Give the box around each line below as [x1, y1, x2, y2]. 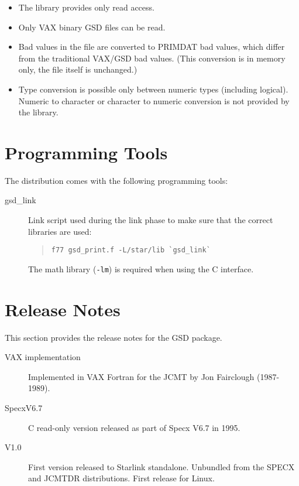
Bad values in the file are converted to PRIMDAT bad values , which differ [18, 40, 285, 53]
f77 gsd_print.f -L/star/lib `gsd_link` [51, 246, 211, 255]
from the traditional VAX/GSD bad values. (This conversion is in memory [18, 52, 286, 64]
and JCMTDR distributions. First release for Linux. [28, 472, 215, 484]
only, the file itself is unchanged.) [18, 63, 138, 76]
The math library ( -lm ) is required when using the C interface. [28, 262, 254, 275]
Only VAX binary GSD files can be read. [18, 20, 166, 33]
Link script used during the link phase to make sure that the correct [28, 214, 273, 226]
